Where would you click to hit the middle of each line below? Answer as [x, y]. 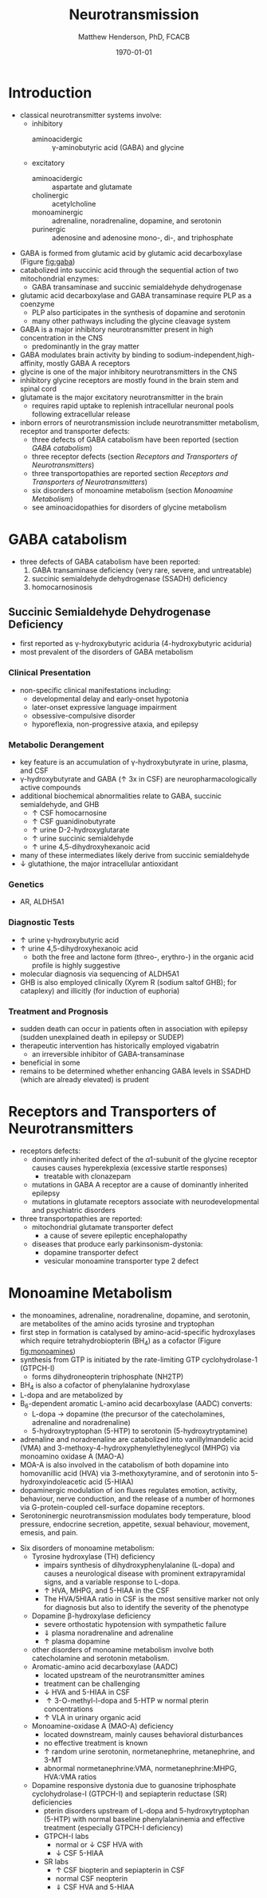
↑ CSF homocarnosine [69, 813]
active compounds [50, 788]
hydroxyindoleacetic [53, 1482]
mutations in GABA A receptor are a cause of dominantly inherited [140, 1184]
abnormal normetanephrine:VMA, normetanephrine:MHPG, [140, 1769]
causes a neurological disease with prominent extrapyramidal [144, 1573]
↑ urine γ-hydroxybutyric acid [69, 939]
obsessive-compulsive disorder [83, 715]
